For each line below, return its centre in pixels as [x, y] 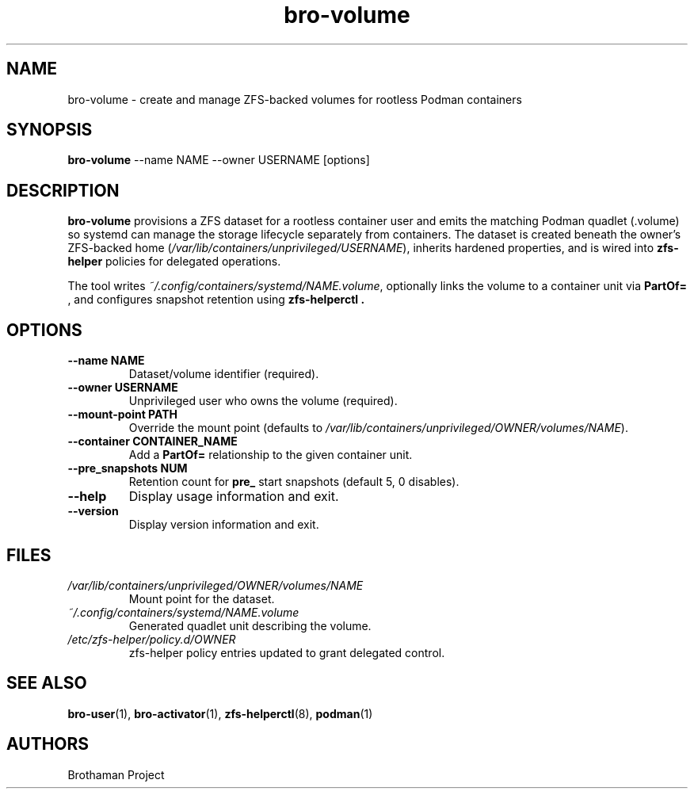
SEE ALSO [47, 683]
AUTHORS [48, 744]
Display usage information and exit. [234, 497]
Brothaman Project [116, 774]
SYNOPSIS [50, 130]
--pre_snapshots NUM [128, 468]
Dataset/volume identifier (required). [224, 374]
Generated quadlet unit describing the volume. [250, 625]
